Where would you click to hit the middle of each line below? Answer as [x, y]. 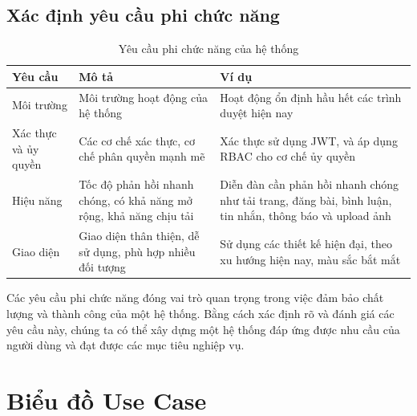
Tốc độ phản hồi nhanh [136, 184]
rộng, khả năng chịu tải [136, 216]
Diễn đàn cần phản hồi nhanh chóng [310, 184]
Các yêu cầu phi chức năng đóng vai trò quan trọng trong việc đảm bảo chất [195, 298]
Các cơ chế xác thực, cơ [137, 140]
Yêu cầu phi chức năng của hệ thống [208, 49]
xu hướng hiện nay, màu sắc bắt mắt [310, 259]
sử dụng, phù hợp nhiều [137, 251]
